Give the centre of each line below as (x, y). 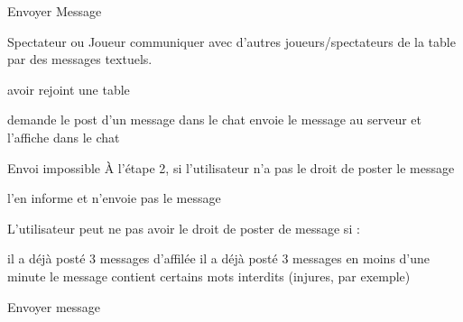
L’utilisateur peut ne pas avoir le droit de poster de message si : (184, 228)
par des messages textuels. (80, 59)
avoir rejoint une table (69, 89)
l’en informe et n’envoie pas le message (114, 198)
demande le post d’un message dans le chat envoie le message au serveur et (215, 120)
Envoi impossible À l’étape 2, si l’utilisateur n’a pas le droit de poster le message (231, 167)
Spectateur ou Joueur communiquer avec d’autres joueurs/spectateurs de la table (231, 41)
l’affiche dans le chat (64, 137)
